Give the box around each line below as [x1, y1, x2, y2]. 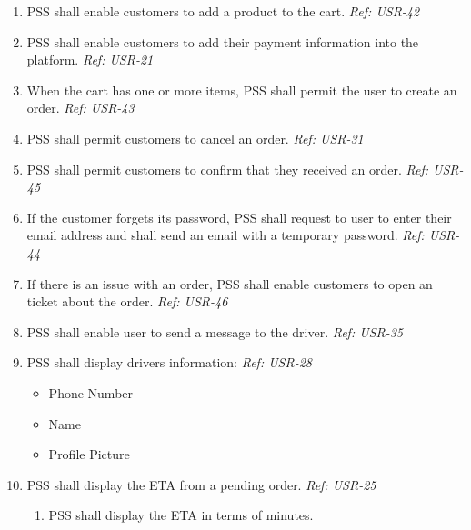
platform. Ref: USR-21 [26, 50, 154, 69]
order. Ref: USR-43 [26, 98, 135, 117]
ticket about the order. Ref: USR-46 [26, 292, 228, 311]
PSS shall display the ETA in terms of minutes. [48, 505, 314, 525]
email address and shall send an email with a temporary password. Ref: [26, 225, 425, 245]
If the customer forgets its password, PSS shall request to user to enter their [26, 207, 452, 226]
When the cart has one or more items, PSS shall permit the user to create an [26, 80, 457, 99]
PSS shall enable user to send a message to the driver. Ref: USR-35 [26, 322, 404, 341]
